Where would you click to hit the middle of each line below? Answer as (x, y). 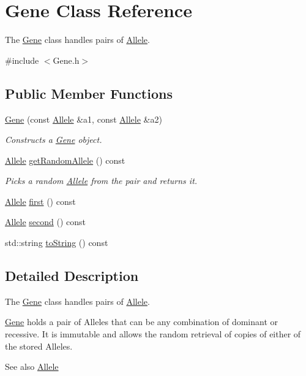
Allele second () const (45, 222)
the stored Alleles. (39, 346)
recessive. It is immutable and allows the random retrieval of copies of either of (153, 334)
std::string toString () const (57, 243)
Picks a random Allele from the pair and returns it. (101, 181)
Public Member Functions (89, 93)
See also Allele (32, 366)
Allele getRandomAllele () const (65, 160)
